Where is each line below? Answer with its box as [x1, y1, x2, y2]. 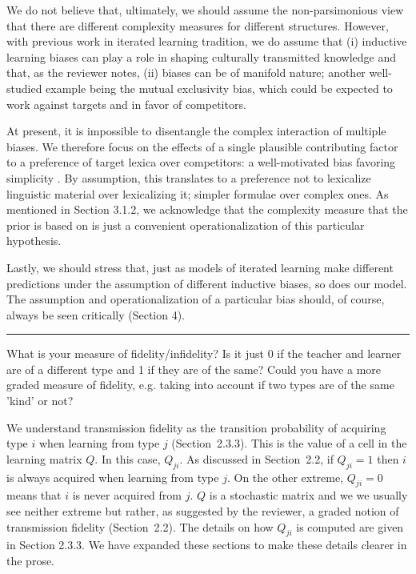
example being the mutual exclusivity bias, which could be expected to [46, 79, 393, 96]
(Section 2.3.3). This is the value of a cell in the [171, 435, 407, 452]
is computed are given [296, 518, 404, 535]
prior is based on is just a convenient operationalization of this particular [6, 216, 365, 233]
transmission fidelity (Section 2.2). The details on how [6, 518, 274, 535]
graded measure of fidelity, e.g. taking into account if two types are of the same [6, 376, 394, 393]
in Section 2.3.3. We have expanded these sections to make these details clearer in [6, 536, 407, 553]
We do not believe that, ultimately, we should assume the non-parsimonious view [6, 2, 404, 18]
